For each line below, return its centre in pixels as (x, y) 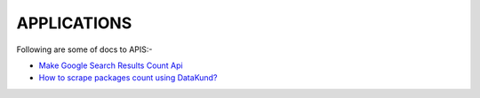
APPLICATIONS (74, 23)
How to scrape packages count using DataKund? (128, 78)
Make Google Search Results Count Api (111, 65)
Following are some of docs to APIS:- (84, 49)
